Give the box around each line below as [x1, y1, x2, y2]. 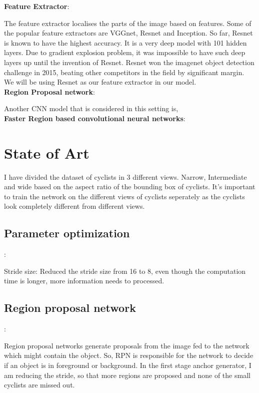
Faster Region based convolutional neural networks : [4, 113, 185, 123]
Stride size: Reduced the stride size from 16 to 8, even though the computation [4, 265, 246, 276]
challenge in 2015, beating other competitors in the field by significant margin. [4, 67, 244, 77]
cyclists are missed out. [4, 379, 75, 390]
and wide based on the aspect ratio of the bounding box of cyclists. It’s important [4, 181, 255, 192]
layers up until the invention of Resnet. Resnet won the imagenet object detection [4, 57, 254, 67]
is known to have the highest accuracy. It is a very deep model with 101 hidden [4, 37, 247, 48]
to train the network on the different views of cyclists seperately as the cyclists [4, 191, 245, 201]
